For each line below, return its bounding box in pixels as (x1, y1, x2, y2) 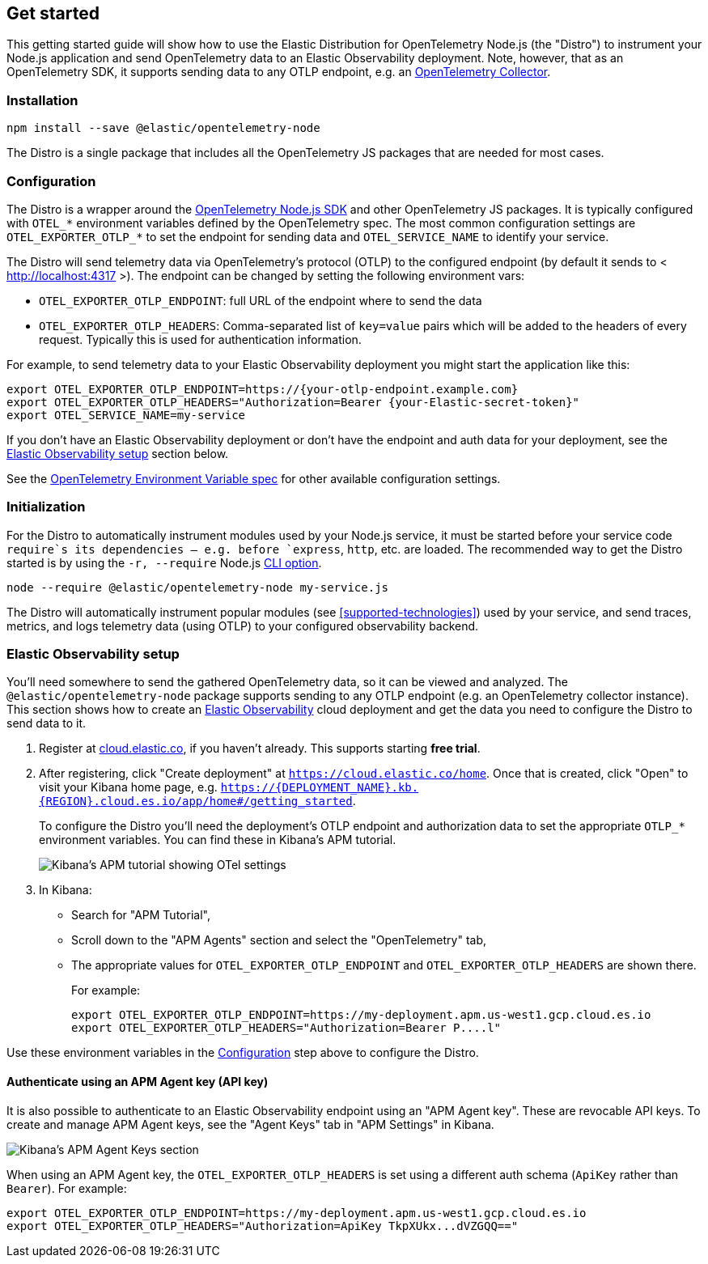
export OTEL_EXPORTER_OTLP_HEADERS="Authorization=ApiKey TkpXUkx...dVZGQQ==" (6, 1219, 519, 1232)
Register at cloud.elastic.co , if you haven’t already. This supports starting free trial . (39, 741, 481, 756)
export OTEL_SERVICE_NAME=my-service (6, 408, 246, 422)
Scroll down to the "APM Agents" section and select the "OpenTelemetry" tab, (71, 933, 487, 948)
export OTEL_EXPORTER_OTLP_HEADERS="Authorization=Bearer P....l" (71, 1021, 502, 1035)
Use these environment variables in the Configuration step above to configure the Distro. (6, 1046, 479, 1060)
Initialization (6, 498, 86, 515)
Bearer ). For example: (6, 1181, 127, 1195)
